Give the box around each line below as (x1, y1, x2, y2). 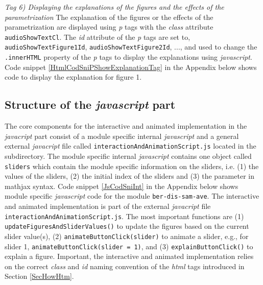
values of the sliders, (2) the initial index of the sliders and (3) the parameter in (5, 171, 254, 181)
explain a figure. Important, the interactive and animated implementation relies (5, 251, 254, 262)
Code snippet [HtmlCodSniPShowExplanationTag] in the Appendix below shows (5, 61, 257, 72)
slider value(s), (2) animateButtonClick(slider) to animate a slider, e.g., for (5, 230, 249, 241)
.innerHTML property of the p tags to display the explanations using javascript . (5, 52, 252, 62)
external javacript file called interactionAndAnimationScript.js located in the (5, 140, 256, 151)
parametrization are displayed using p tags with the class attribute (5, 21, 213, 32)
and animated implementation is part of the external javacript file (5, 201, 211, 211)
